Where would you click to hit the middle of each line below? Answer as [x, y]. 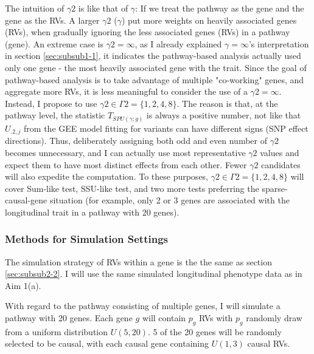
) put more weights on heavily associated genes [209, 20]
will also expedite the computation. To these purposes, [107, 176]
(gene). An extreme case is [54, 43]
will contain [164, 318]
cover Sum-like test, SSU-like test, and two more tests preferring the [132, 188]
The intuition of [35, 8]
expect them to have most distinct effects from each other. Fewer [126, 164]
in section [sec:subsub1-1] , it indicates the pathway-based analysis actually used [153, 56]
